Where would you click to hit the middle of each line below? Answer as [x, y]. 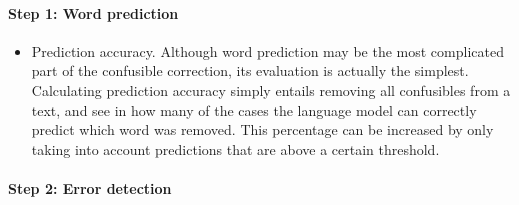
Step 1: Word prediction [93, 12]
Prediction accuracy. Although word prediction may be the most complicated [267, 50]
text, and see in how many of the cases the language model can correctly [254, 109]
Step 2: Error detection [90, 187]
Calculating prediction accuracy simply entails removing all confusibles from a [271, 89]
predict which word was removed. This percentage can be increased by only [262, 129]
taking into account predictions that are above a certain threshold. [235, 148]
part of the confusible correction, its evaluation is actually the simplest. [250, 70]
